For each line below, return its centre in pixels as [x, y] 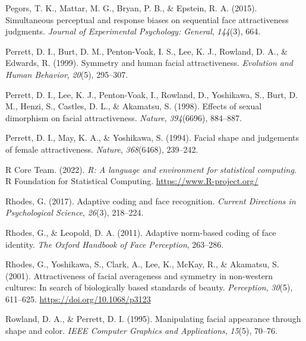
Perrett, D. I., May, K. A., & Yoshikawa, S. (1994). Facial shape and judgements [152, 138]
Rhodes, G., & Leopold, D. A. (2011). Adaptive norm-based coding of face [141, 232]
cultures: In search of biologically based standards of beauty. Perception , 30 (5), [149, 287]
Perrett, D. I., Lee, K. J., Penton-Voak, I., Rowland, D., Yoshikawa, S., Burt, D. [152, 94]
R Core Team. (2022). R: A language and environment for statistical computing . [151, 169]
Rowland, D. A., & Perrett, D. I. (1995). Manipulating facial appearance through [153, 319]
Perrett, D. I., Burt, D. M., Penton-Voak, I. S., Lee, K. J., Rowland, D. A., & [147, 51]
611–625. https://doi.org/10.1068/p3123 [78, 299]
